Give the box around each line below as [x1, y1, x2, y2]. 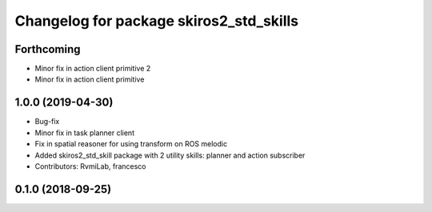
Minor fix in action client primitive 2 [34, 64, 151, 74]
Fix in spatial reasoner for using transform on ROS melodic [34, 139, 228, 149]
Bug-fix [34, 117, 60, 126]
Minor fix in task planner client [34, 128, 135, 138]
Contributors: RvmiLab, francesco [34, 161, 146, 171]
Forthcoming [14, 42, 81, 56]
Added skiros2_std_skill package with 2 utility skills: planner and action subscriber [34, 150, 306, 160]
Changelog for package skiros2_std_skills [14, 12, 299, 30]
